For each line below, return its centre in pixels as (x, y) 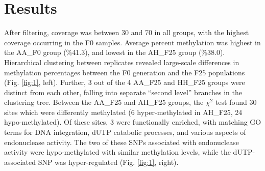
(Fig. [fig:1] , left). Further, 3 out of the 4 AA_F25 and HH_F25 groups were (125, 82)
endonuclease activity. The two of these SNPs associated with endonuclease (122, 142)
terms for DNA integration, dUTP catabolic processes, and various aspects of (125, 132)
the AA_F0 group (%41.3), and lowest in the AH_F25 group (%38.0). (115, 52)
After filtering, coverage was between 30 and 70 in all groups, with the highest (127, 32)
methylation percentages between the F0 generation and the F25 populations (125, 72)
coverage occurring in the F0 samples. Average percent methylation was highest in (132, 42)
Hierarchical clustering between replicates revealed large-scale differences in (122, 62)
